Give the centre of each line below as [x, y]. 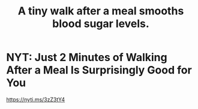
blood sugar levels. [101, 24]
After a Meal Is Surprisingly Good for [99, 70]
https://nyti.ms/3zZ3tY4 [36, 99]
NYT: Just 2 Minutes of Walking [87, 57]
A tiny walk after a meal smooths [101, 11]
